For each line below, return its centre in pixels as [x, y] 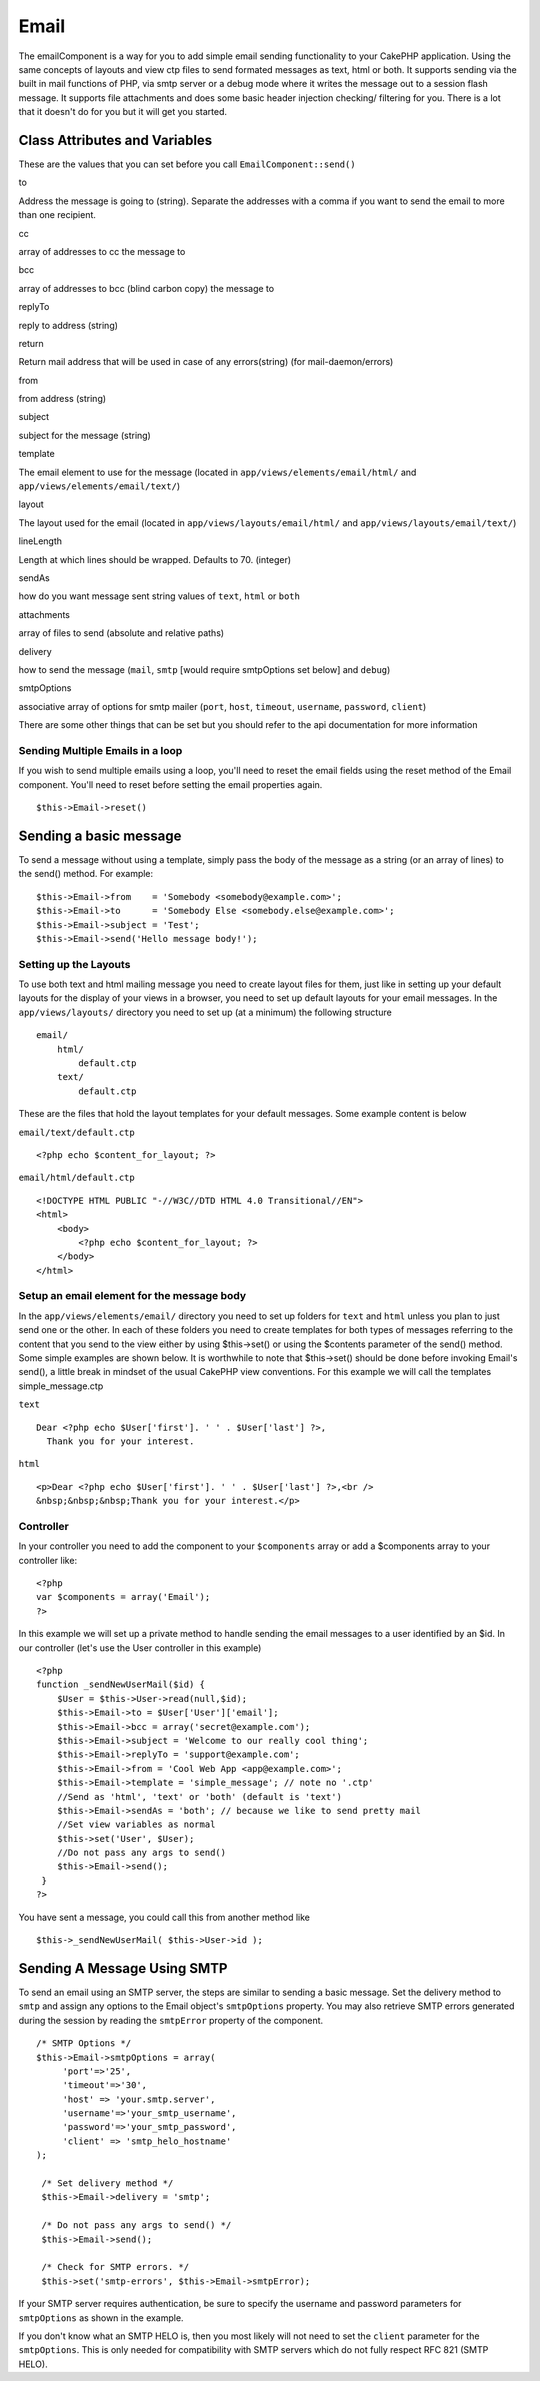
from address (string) [62, 399]
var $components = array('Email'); [123, 1597]
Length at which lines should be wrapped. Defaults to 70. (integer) [155, 559]
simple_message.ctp [61, 1386]
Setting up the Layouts [74, 964]
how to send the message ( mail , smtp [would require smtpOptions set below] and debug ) [204, 669]
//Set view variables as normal [136, 1824]
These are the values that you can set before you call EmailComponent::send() [187, 164]
